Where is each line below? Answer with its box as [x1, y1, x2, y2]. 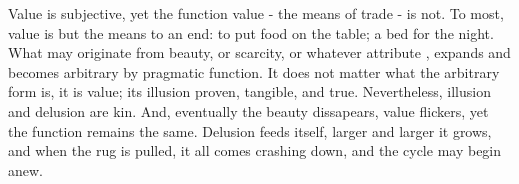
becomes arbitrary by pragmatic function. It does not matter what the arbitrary [8, 61, 500, 82]
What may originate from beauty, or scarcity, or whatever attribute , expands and [8, 42, 511, 63]
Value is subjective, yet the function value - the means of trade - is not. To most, [8, 3, 504, 23]
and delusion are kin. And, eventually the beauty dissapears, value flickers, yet [8, 100, 489, 121]
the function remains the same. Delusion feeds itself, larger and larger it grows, [8, 120, 492, 141]
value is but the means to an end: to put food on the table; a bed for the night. [8, 22, 494, 43]
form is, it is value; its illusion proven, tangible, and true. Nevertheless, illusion [8, 81, 491, 102]
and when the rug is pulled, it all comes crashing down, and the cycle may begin [8, 140, 502, 161]
